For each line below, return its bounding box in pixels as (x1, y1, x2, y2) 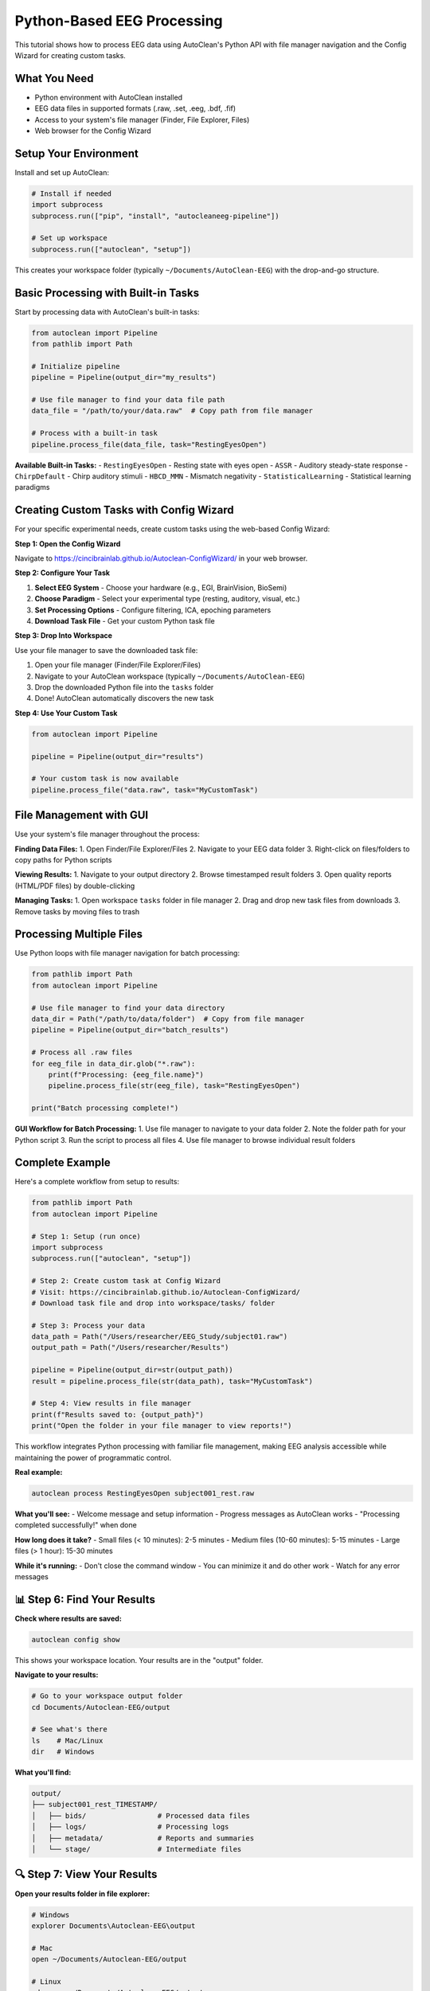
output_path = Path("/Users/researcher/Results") (31, 1343, 229, 1352)
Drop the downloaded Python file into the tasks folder (34, 683, 214, 692)
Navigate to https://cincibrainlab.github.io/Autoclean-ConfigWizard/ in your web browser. (14, 553, 308, 563)
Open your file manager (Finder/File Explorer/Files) (34, 660, 201, 670)
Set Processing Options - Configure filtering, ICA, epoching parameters (34, 605, 272, 615)
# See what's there (31, 1725, 107, 1734)
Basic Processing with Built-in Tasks (14, 286, 200, 299)
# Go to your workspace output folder (31, 1692, 183, 1700)
